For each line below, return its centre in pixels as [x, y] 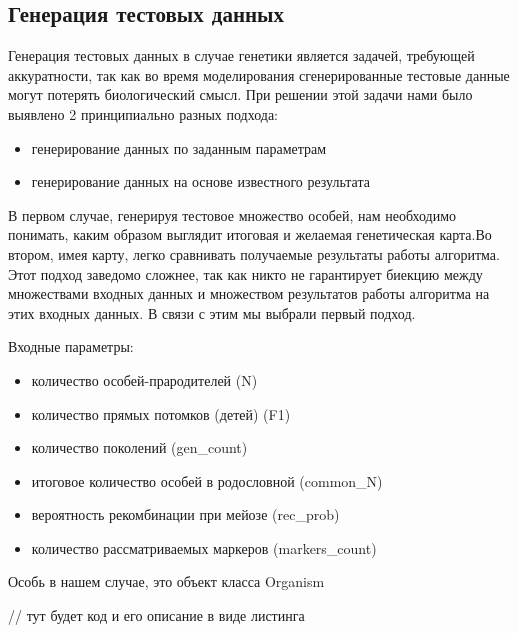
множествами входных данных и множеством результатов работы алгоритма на [249, 293]
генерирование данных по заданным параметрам [179, 147]
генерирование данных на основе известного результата [200, 181]
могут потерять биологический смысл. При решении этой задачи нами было [240, 94]
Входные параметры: [71, 346]
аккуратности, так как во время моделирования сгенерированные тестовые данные [259, 74]
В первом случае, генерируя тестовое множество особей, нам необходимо [232, 214]
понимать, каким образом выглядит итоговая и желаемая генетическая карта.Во [250, 234]
